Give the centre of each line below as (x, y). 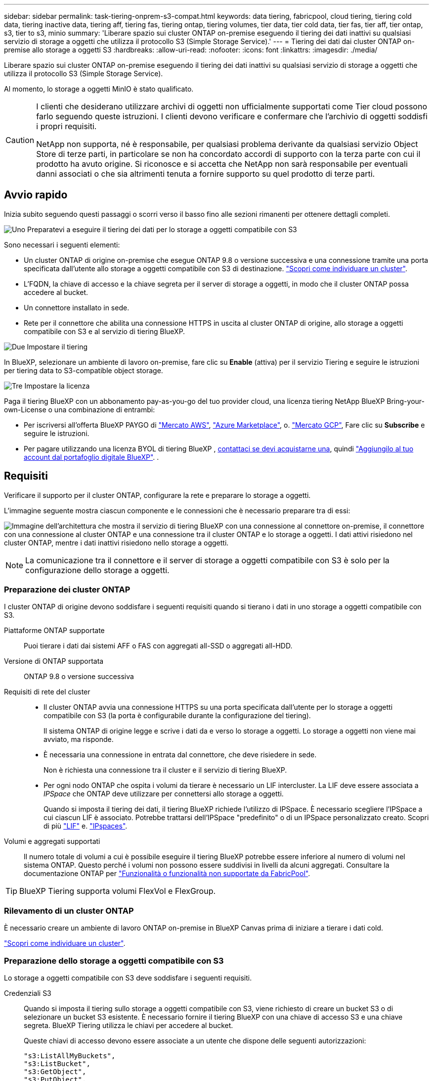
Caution (20, 140)
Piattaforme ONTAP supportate (54, 631)
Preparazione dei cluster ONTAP (67, 590)
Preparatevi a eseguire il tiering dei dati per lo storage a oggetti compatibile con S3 (162, 229)
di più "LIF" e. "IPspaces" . (86, 826)
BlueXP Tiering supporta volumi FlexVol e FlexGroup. (118, 891)
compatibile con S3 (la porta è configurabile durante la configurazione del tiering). (177, 716)
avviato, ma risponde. (79, 739)
